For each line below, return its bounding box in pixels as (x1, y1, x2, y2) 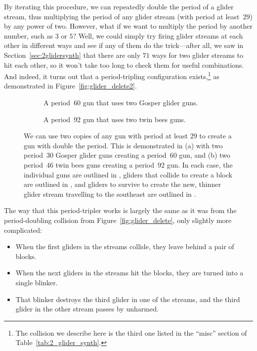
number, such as (4, 30, 53, 41)
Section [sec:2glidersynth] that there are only (4, 49, 141, 60)
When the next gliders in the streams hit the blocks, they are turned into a (15, 267, 244, 278)
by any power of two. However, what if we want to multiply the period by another (4, 21, 253, 31)
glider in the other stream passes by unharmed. (15, 304, 159, 314)
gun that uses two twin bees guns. (83, 114, 186, 124)
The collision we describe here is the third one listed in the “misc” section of (15, 327, 247, 338)
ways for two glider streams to (152, 49, 244, 60)
